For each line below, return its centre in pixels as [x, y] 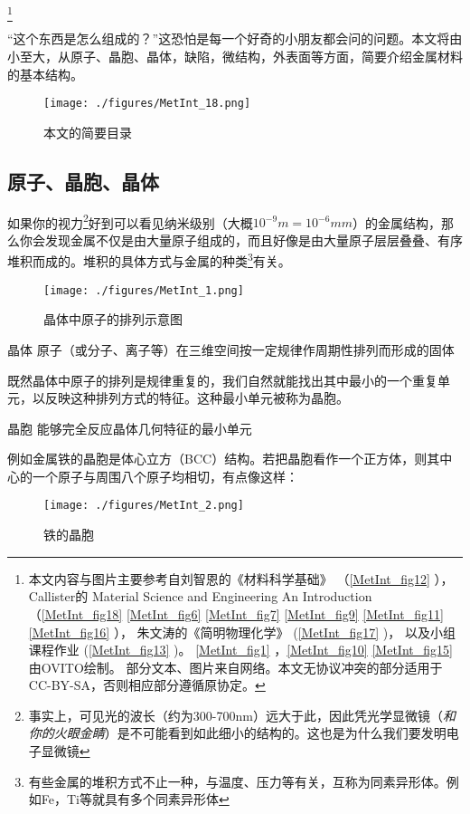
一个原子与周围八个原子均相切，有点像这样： [165, 476]
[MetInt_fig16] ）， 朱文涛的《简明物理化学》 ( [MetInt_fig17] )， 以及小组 [242, 632]
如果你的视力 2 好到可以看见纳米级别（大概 [130, 221]
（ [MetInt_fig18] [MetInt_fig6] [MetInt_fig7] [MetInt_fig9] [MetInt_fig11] [236, 613]
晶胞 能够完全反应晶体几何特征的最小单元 [130, 428]
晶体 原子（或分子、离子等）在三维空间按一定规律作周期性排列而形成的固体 [231, 349]
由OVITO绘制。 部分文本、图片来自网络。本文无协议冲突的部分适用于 [235, 667]
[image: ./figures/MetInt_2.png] [144, 506]
